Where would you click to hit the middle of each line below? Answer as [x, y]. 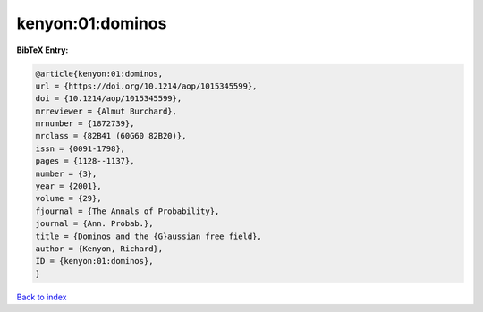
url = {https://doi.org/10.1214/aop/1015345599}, [146, 86]
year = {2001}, [68, 186]
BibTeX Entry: [42, 50]
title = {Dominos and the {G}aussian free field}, [149, 236]
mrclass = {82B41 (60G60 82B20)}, [111, 136]
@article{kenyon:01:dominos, [99, 73]
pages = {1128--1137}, [85, 161]
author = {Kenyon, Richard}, [99, 249]
